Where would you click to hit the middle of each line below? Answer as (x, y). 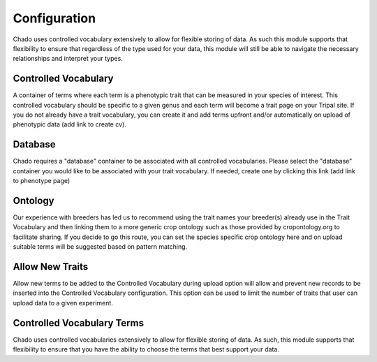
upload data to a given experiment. (63, 303)
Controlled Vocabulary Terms (79, 323)
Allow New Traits (51, 267)
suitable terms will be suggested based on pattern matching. (100, 247)
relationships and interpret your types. (68, 59)
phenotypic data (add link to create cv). (70, 124)
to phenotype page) (42, 181)
